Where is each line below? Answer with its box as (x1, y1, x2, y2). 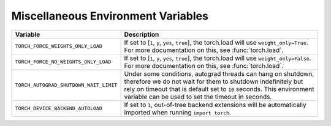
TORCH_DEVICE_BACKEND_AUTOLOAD (15, 105, 102, 112)
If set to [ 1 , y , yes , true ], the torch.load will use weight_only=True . (124, 38, 309, 46)
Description (124, 30, 159, 39)
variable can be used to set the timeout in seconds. (124, 92, 272, 101)
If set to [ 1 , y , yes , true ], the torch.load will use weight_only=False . (124, 54, 311, 62)
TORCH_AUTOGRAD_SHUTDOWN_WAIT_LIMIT (15, 82, 118, 89)
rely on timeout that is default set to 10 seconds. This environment (124, 84, 314, 93)
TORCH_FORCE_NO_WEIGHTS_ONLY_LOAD (15, 59, 112, 65)
